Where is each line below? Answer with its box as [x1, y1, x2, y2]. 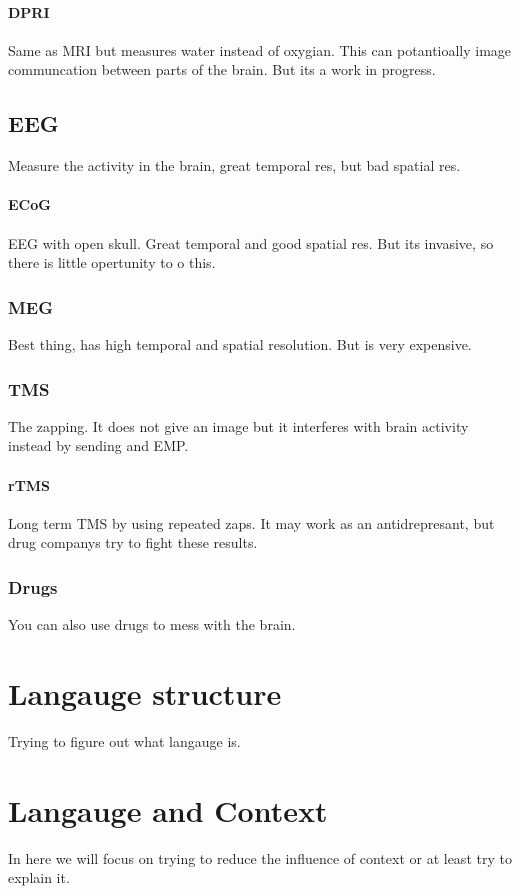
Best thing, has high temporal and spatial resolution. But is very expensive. [8, 333, 472, 354]
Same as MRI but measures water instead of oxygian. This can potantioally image [8, 39, 512, 60]
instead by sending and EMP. [8, 435, 189, 456]
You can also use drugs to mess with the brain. [8, 614, 296, 635]
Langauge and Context [8, 789, 328, 830]
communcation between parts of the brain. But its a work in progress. [8, 59, 436, 80]
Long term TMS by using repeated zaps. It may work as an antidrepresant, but [8, 512, 495, 533]
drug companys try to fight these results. [8, 532, 258, 553]
